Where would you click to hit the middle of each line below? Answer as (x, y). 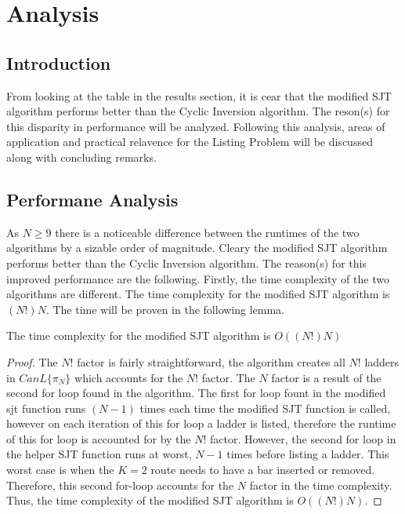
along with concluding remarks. (81, 157)
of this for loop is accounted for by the (99, 438)
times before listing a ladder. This (308, 454)
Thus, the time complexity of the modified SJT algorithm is (150, 500)
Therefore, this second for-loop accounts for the (120, 485)
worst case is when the (60, 470)
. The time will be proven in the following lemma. (165, 309)
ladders (382, 361)
